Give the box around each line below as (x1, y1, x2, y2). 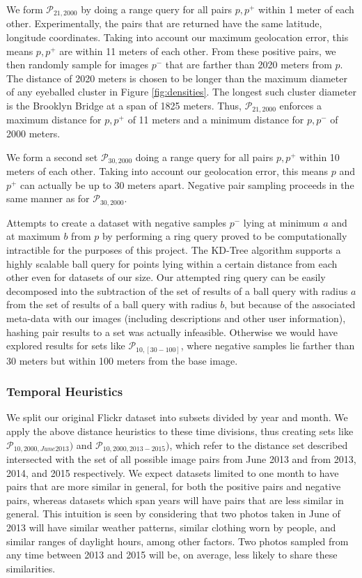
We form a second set (6, 149, 98, 164)
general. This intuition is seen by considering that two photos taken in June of (6, 506, 340, 521)
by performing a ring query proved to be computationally (102, 229, 347, 243)
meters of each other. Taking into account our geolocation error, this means (6, 164, 329, 178)
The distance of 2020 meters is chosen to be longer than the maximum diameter (6, 70, 347, 85)
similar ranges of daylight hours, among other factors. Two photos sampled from (6, 533, 349, 548)
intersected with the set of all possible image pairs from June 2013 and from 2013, (6, 452, 356, 466)
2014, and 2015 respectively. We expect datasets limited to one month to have (6, 465, 339, 480)
